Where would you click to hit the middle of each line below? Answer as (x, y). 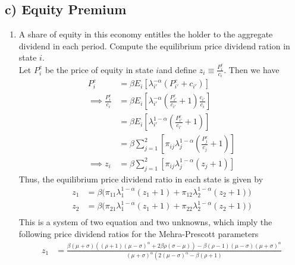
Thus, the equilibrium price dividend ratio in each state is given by (141, 179)
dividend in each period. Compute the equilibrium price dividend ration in (154, 45)
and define (178, 69)
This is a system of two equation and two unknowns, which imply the (145, 222)
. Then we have (252, 69)
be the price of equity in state (99, 69)
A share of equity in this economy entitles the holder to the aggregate (146, 34)
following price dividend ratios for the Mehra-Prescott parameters (139, 234)
